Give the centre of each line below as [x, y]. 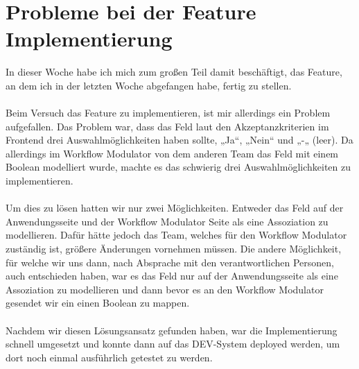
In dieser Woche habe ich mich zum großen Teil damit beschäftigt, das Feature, [174, 72]
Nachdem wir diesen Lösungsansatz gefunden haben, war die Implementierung [172, 330]
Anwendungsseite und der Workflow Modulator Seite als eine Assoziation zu [167, 221]
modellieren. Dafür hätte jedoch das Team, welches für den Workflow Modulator [176, 235]
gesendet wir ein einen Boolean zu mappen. [98, 303]
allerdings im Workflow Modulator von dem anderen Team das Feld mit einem [172, 153]
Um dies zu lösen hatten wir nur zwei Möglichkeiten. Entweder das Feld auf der [175, 208]
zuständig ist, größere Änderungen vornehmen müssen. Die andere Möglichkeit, [174, 249]
